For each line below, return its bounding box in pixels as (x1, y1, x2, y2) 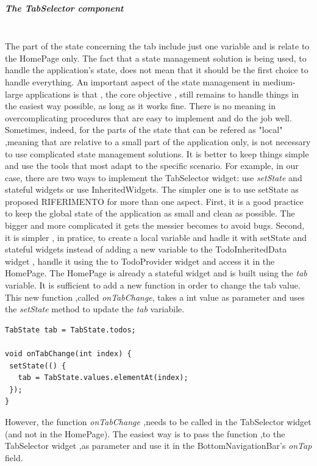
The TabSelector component (5, 1, 124, 14)
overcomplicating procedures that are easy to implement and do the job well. (5, 111, 292, 124)
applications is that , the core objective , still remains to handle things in (26, 87, 299, 100)
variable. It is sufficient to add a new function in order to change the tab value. (5, 279, 301, 292)
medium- (262, 75, 296, 88)
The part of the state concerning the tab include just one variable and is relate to (5, 40, 310, 52)
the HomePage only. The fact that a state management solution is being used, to (5, 51, 307, 64)
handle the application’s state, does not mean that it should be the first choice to (5, 63, 308, 76)
